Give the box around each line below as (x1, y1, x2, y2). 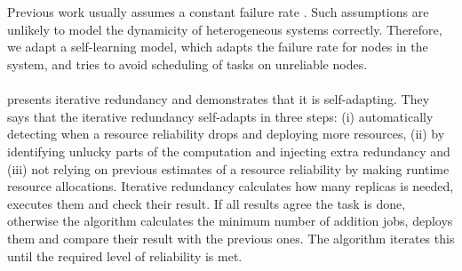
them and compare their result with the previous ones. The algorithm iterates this (7, 228, 455, 247)
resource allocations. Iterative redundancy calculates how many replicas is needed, (7, 177, 454, 195)
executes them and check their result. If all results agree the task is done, (7, 194, 406, 212)
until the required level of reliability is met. (7, 246, 243, 265)
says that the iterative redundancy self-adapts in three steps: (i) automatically (7, 107, 434, 125)
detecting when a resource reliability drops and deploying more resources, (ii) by (7, 124, 445, 143)
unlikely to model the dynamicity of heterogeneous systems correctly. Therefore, (7, 20, 442, 38)
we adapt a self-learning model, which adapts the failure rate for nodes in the (7, 37, 428, 56)
